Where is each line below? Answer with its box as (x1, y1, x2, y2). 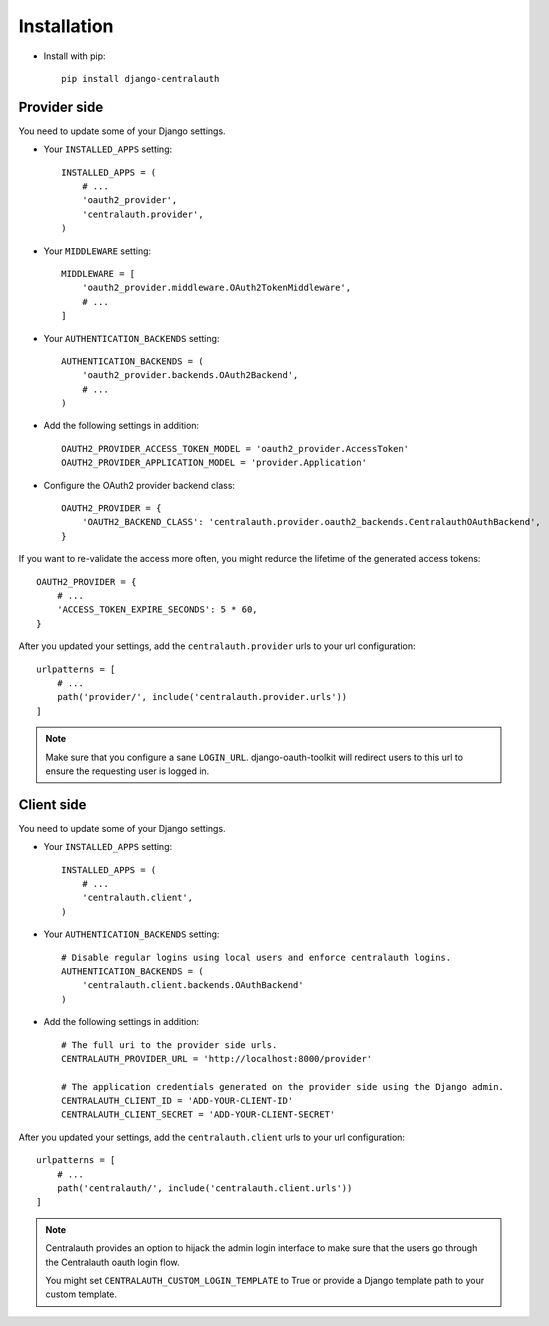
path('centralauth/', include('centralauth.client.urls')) (56, 1183, 353, 1194)
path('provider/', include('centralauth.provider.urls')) (56, 691, 348, 703)
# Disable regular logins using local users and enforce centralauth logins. (61, 951, 452, 963)
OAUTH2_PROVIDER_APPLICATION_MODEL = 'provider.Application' (61, 457, 367, 469)
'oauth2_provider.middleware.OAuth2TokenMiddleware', (81, 282, 352, 294)
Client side (18, 796, 87, 813)
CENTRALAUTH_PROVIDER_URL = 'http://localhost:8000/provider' (61, 1053, 373, 1064)
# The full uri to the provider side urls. (61, 1039, 278, 1050)
